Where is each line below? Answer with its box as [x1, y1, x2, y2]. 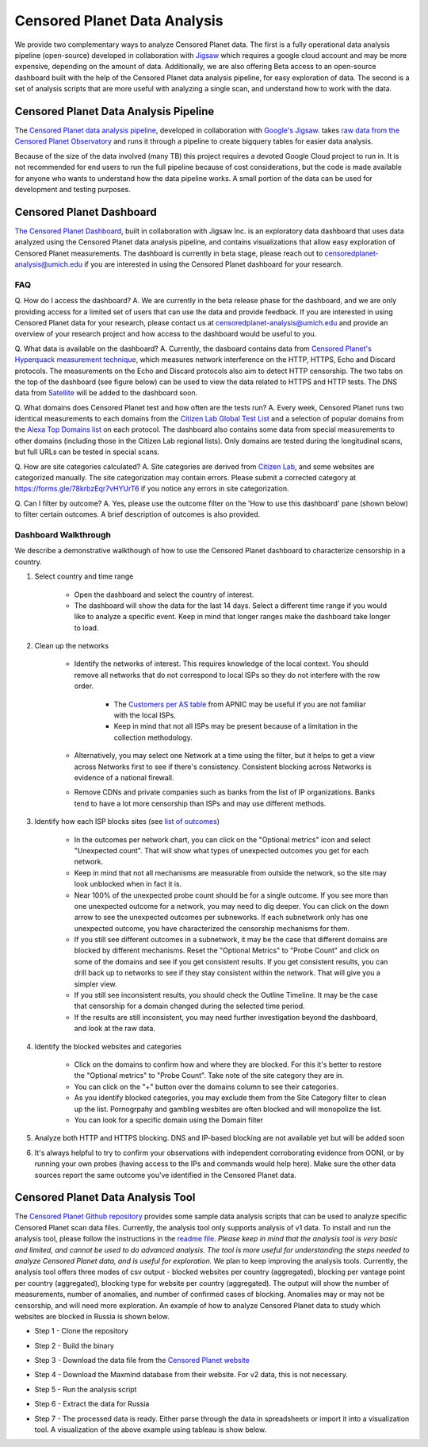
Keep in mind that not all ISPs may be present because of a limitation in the [113, 722, 358, 731]
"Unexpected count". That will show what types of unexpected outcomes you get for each [74, 845, 369, 855]
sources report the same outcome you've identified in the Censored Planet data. [34, 1170, 296, 1180]
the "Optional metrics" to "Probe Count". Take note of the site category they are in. [74, 1071, 345, 1080]
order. [74, 681, 94, 691]
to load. [74, 623, 99, 633]
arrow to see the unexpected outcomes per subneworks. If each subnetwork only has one [74, 913, 369, 922]
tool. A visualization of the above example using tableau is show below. [34, 1425, 267, 1434]
